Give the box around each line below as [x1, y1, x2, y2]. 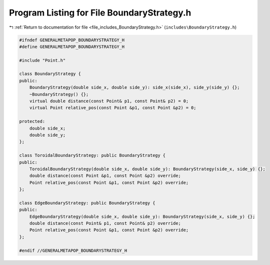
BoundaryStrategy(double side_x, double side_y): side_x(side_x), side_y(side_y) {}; [29, 85, 240, 90]
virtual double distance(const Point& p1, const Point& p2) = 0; [29, 99, 189, 104]
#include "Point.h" [19, 57, 66, 63]
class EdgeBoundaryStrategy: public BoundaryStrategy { [19, 200, 156, 206]
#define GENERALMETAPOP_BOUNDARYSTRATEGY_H [19, 44, 125, 50]
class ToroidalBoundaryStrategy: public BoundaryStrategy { [19, 153, 166, 158]
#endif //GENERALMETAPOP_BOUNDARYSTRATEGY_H [19, 248, 127, 253]
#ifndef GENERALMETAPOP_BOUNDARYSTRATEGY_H [19, 37, 125, 43]
